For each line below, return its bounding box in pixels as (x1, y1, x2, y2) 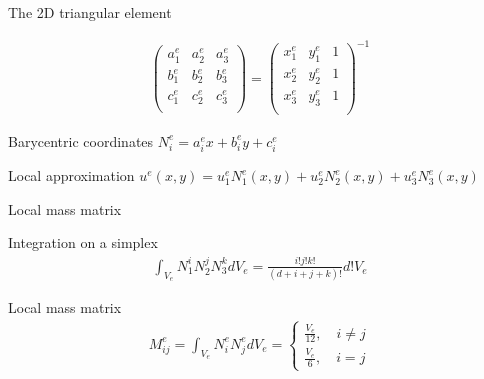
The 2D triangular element (8, 2, 172, 22)
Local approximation (8, 165, 135, 186)
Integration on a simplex (8, 232, 158, 253)
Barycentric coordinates (8, 130, 154, 151)
